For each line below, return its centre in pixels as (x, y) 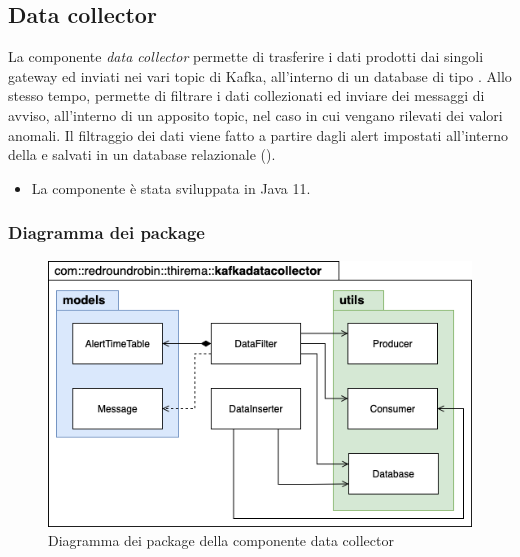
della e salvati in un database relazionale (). (142, 154)
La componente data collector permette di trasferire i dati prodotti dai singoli (246, 56)
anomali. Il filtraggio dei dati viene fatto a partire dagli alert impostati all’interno (258, 134)
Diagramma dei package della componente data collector (221, 540)
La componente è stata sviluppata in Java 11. (171, 187)
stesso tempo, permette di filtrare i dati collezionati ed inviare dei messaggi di (246, 95)
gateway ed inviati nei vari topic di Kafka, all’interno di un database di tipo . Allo (260, 75)
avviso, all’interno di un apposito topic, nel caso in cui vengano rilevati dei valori (255, 114)
